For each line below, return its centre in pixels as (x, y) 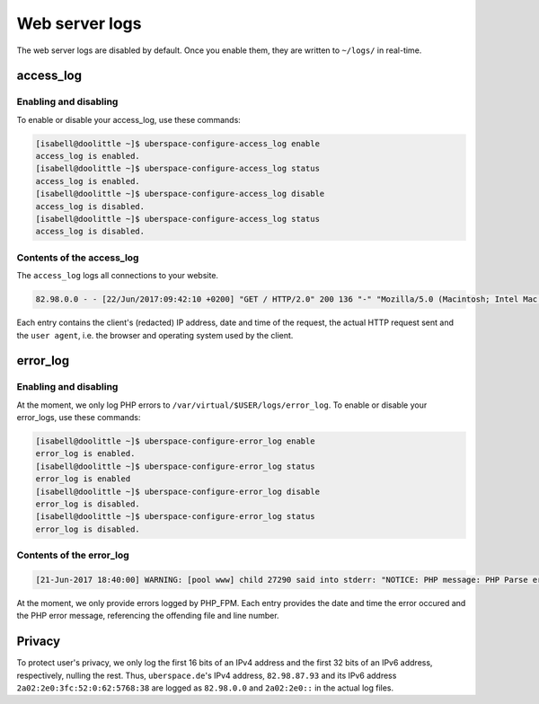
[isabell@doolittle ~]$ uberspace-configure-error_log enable (175, 441)
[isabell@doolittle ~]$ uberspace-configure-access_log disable (180, 194)
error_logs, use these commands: (79, 418)
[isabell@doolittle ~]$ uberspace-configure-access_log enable (178, 143)
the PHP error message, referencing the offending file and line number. (148, 616)
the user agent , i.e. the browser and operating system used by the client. (155, 335)
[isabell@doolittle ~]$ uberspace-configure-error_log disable (178, 491)
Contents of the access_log (78, 258)
